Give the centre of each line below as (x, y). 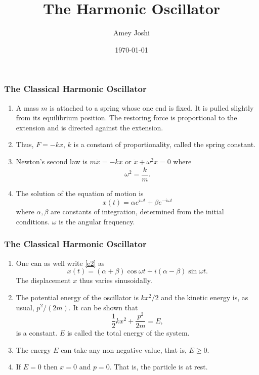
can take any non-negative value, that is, (124, 349)
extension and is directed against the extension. (90, 127)
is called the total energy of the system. (128, 333)
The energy (33, 349)
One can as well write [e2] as (60, 263)
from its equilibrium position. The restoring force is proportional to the (126, 118)
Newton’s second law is (52, 161)
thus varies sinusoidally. (116, 280)
